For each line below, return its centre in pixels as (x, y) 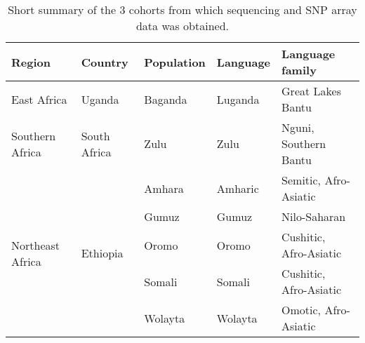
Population (175, 62)
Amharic (238, 188)
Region (31, 62)
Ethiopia (102, 253)
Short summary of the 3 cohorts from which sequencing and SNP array (182, 9)
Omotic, (301, 310)
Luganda (238, 99)
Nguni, (298, 127)
